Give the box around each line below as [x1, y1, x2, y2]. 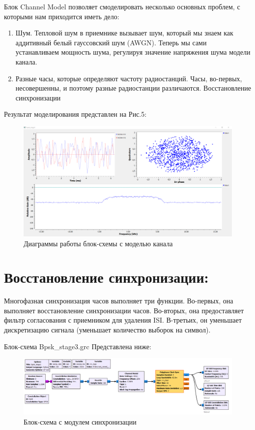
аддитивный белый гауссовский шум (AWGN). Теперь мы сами [15, 37, 207, 47]
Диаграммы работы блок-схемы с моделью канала [24, 238, 173, 248]
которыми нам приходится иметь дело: [4, 11, 119, 21]
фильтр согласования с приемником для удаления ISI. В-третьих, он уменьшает [4, 315, 242, 325]
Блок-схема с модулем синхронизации [24, 416, 137, 427]
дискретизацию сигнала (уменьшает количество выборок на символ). [4, 325, 211, 335]
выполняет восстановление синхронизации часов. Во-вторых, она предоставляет [4, 305, 244, 315]
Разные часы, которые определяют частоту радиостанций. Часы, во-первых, [15, 73, 242, 83]
